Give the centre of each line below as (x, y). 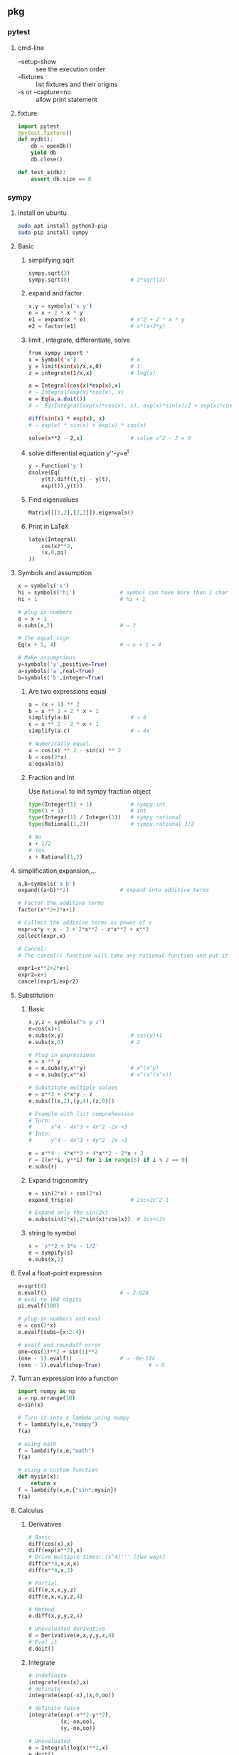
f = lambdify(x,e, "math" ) (56, 1451)
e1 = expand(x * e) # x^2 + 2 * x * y (106, 320)
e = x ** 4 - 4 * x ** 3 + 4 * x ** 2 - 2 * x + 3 (86, 1153)
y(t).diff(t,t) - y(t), (76, 480)
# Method (41, 1609)
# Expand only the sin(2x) (68, 1213)
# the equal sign (43, 638)
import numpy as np (47, 1392)
